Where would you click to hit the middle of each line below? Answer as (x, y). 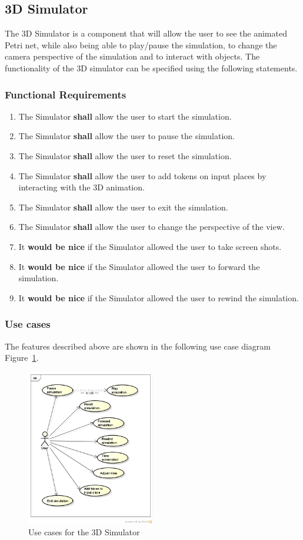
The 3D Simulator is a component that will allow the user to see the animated (146, 33)
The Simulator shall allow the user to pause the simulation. (127, 136)
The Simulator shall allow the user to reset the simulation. (125, 155)
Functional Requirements (66, 94)
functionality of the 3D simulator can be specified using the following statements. (151, 67)
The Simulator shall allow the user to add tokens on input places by (142, 175)
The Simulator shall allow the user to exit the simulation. (123, 207)
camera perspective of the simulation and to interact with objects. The (132, 56)
